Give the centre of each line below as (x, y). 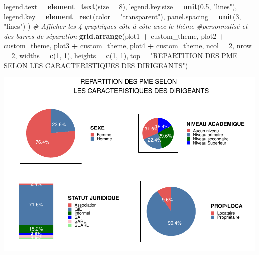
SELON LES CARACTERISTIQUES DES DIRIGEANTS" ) (96, 65)
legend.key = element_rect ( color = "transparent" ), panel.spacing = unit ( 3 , (123, 16)
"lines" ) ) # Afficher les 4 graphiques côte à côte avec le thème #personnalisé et (126, 26)
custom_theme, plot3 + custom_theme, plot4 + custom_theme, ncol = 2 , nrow (128, 46)
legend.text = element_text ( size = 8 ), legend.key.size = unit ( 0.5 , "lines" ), (121, 6)
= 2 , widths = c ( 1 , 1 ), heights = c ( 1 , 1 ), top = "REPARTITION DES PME (121, 55)
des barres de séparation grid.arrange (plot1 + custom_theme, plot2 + (115, 36)
